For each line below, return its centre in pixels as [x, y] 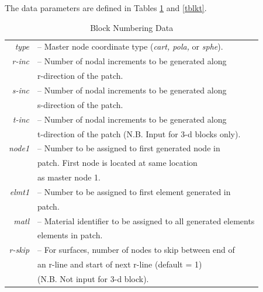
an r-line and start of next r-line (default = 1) [120, 264]
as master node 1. [69, 177]
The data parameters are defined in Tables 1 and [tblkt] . [106, 8]
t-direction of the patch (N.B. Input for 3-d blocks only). [139, 133]
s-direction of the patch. [80, 104]
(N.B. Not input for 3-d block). [93, 278]
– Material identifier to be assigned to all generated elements [146, 220]
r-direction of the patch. [80, 76]
